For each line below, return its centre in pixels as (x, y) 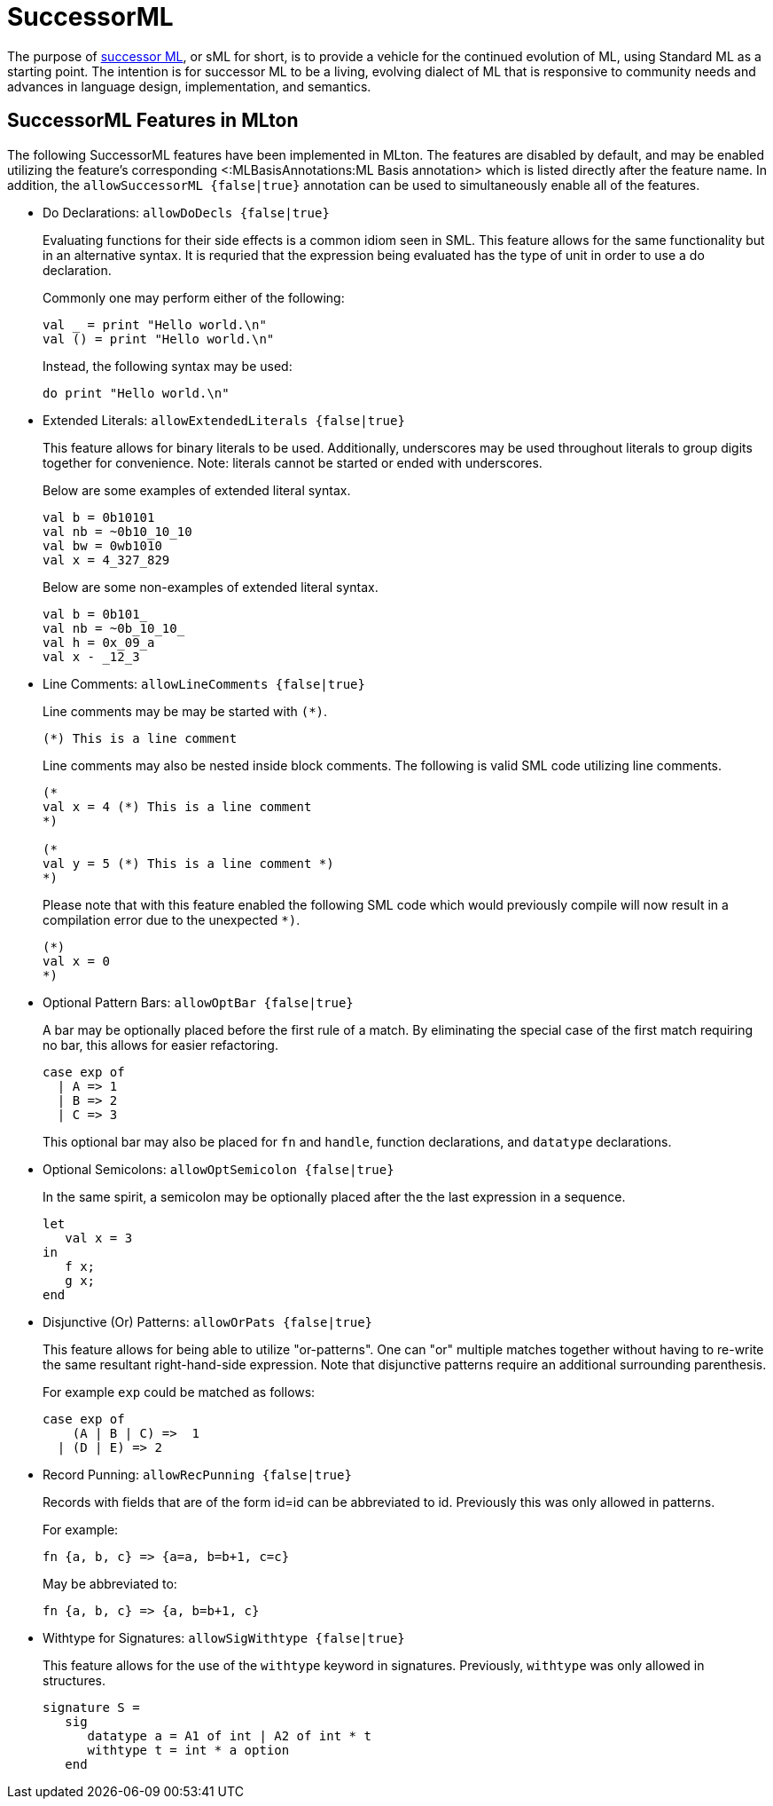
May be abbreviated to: (110, 1583)
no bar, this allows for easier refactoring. (160, 1045)
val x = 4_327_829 (106, 560)
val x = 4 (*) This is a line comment (177, 806)
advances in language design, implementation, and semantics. (189, 86)
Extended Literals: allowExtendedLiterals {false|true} (224, 420)
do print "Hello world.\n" (136, 393)
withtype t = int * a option (188, 1750)
